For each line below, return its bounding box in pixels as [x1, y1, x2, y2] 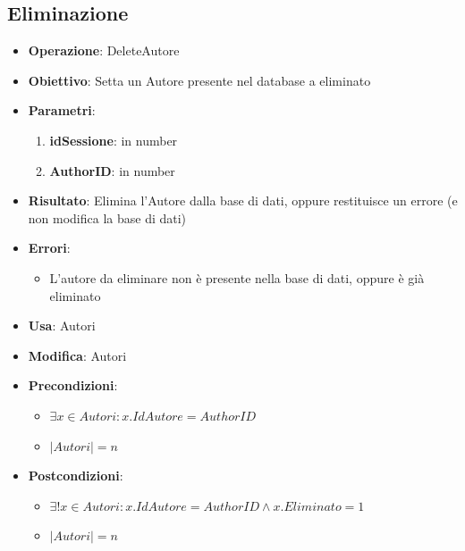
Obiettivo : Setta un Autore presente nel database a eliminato [28, 71, 371, 89]
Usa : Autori [28, 316, 96, 335]
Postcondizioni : [28, 466, 123, 485]
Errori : [28, 238, 71, 257]
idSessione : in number [49, 130, 178, 149]
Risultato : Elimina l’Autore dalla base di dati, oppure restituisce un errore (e [28, 191, 458, 210]
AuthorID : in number [49, 161, 175, 179]
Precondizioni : [28, 376, 118, 395]
